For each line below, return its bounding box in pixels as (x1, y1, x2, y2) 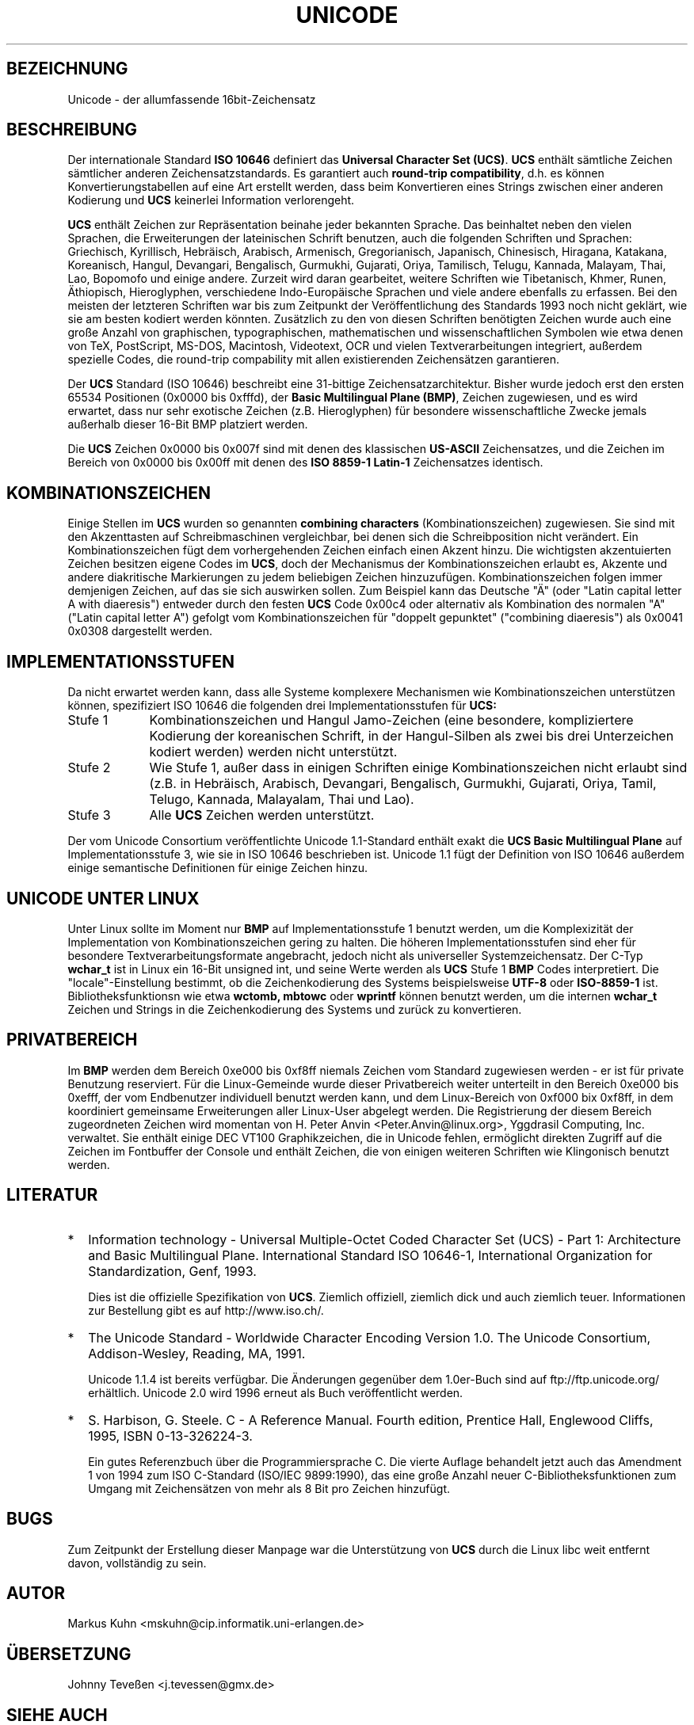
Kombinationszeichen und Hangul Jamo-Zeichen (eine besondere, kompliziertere (149, 712, 634, 729)
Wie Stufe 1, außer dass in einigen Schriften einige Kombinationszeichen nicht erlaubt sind (149, 760, 688, 776)
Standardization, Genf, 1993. (88, 1262, 257, 1279)
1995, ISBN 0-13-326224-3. (88, 1427, 253, 1444)
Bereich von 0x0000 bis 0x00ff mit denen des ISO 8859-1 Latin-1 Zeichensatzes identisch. (67, 455, 543, 470)
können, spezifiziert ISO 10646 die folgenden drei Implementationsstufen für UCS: (67, 699, 497, 713)
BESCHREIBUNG (6, 120, 138, 140)
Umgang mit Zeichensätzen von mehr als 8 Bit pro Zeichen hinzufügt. (88, 1481, 450, 1495)
